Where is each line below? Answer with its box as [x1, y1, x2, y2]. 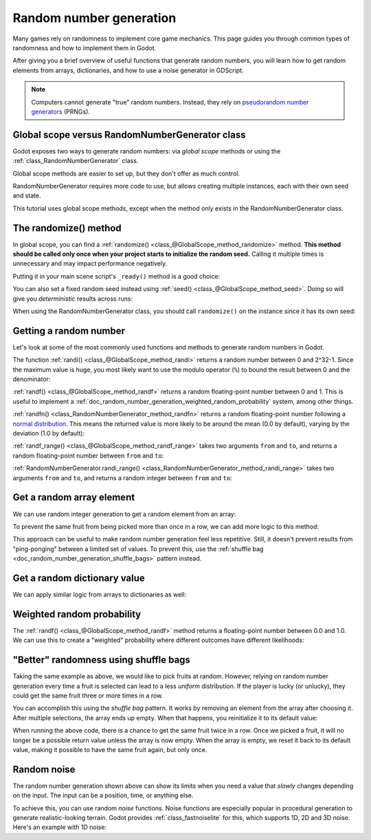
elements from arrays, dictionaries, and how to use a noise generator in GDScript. [12, 66, 244, 74]
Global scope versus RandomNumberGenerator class [12, 129, 246, 140]
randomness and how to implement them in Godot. [12, 43, 157, 52]
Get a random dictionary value [12, 572, 146, 584]
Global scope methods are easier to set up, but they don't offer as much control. [12, 169, 240, 177]
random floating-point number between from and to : [12, 451, 164, 460]
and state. [12, 191, 41, 200]
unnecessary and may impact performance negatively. [12, 259, 168, 268]
